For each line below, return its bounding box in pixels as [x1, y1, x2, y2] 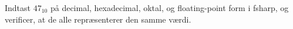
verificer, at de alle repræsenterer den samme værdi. [5, 13, 191, 25]
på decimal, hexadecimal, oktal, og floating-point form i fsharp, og [50, 2, 289, 13]
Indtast [5, 2, 31, 13]
